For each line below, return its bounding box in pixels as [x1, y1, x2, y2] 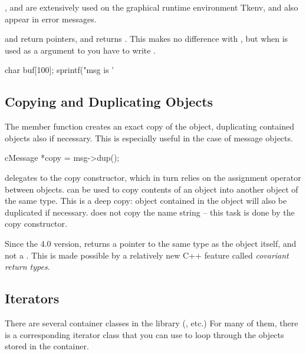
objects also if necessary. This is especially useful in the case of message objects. [5, 131, 293, 144]
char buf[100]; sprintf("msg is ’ [5, 64, 114, 76]
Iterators [5, 289, 60, 307]
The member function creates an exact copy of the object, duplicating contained [5, 120, 294, 133]
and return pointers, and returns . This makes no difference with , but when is [5, 32, 288, 45]
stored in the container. [5, 340, 89, 352]
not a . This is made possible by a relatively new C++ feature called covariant [5, 249, 289, 261]
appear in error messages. [5, 12, 97, 25]
